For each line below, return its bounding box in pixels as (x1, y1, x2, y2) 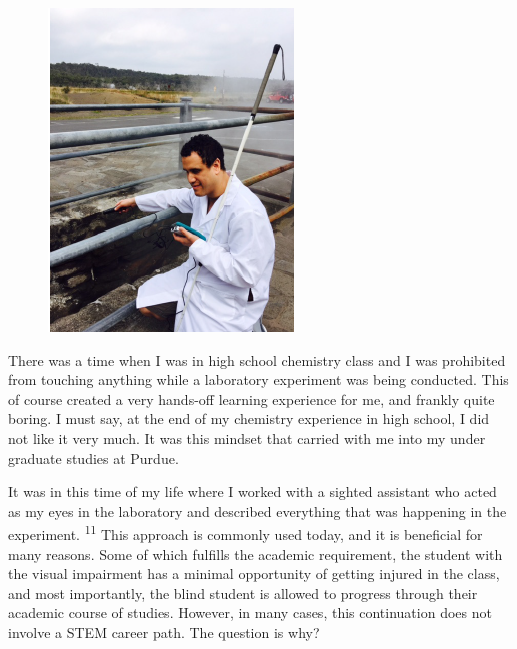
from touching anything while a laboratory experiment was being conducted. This (8, 369, 509, 390)
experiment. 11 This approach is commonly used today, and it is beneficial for (8, 521, 483, 544)
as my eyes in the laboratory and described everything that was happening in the (8, 500, 507, 521)
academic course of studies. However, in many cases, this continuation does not (8, 602, 492, 623)
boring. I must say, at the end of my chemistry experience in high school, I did (8, 408, 490, 429)
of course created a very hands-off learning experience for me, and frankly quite (8, 388, 495, 409)
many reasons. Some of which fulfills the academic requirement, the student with (8, 543, 503, 564)
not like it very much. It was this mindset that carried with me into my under (8, 427, 486, 448)
